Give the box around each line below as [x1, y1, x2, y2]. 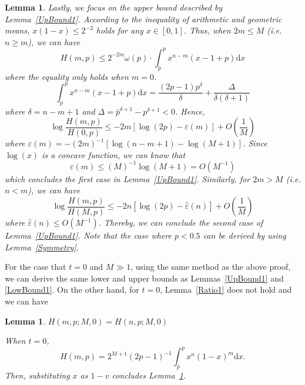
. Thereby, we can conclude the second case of [98, 216, 263, 229]
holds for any [96, 24, 143, 36]
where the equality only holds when [5, 70, 129, 82]
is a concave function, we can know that [42, 148, 186, 160]
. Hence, [175, 105, 205, 117]
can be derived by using [203, 229, 286, 242]
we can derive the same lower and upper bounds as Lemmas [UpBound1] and [5, 272, 284, 284]
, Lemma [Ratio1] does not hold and [160, 283, 292, 296]
